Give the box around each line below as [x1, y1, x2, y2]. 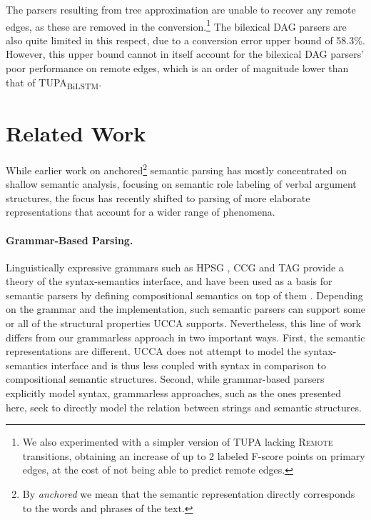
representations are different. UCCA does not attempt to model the [6, 344, 301, 359]
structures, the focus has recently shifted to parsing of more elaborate [6, 190, 310, 205]
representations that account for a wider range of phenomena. [6, 204, 275, 219]
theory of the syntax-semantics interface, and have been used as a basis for [6, 274, 332, 289]
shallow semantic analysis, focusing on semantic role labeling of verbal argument [6, 176, 357, 191]
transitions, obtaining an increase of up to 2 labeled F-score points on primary [22, 448, 365, 463]
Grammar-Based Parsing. [6, 232, 133, 247]
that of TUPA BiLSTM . [6, 74, 102, 91]
